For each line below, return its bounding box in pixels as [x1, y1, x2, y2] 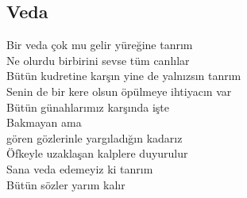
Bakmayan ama [6, 114, 82, 131]
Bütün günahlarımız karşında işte [6, 98, 170, 115]
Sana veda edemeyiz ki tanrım [6, 160, 153, 177]
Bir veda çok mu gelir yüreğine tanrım [6, 36, 193, 53]
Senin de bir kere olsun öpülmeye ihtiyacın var [6, 82, 232, 99]
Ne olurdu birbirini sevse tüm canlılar [6, 51, 190, 68]
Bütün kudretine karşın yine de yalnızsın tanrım [6, 67, 241, 84]
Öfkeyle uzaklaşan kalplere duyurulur [6, 145, 188, 162]
